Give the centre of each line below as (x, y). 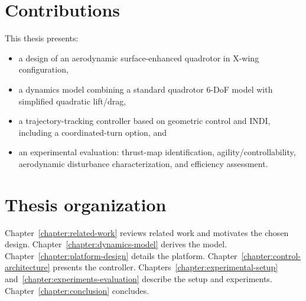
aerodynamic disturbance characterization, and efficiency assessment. (143, 163)
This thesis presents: (42, 38)
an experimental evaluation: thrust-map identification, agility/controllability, (157, 152)
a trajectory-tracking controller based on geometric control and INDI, (144, 121)
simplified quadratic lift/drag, (72, 101)
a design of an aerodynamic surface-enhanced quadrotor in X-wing (139, 58)
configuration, (43, 69)
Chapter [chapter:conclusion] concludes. (77, 290)
